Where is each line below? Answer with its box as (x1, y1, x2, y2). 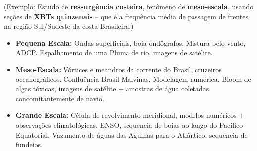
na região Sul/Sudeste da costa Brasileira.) (4, 21, 134, 31)
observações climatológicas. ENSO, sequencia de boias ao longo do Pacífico (15, 119, 243, 130)
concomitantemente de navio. (15, 93, 104, 103)
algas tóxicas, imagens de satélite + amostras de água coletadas (15, 83, 209, 94)
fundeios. (15, 139, 43, 150)
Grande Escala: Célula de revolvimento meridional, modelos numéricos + (15, 110, 245, 120)
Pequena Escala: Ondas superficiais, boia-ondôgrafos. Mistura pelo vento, (15, 37, 246, 48)
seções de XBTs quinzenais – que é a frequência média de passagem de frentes (4, 11, 248, 21)
